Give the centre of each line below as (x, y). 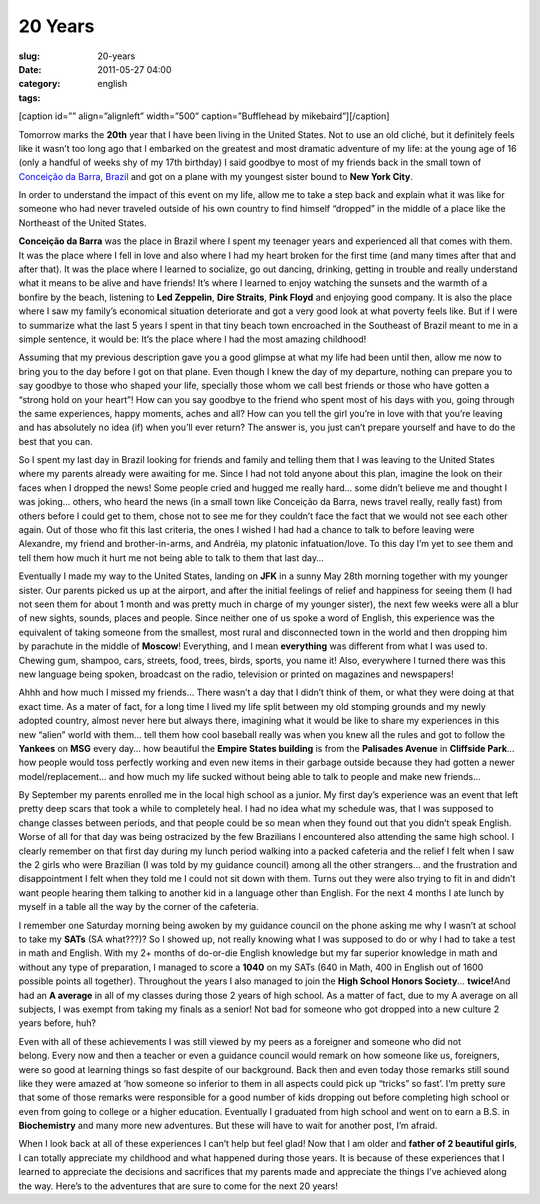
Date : (30, 69)
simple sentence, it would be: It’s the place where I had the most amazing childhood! (192, 339)
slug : (29, 56)
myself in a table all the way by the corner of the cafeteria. (138, 907)
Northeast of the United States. (82, 222)
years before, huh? (57, 1023)
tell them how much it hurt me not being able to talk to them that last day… (171, 557)
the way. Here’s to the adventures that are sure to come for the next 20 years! (178, 1186)
